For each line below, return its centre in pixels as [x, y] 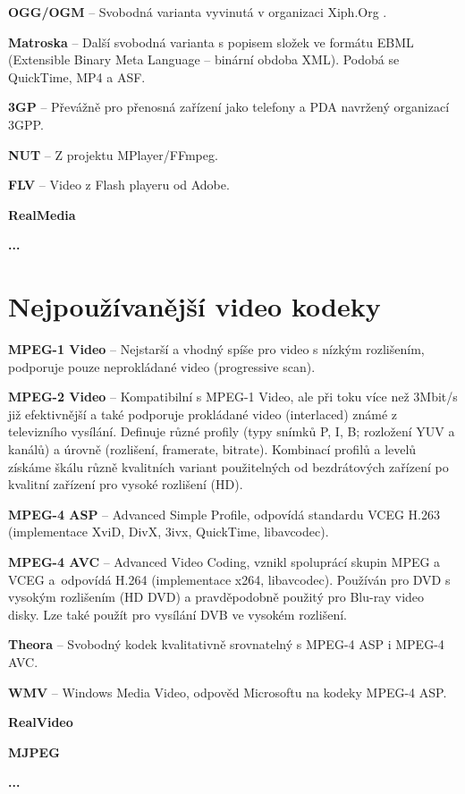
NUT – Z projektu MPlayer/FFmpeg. [113, 154]
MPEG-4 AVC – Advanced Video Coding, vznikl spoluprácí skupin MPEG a [224, 562]
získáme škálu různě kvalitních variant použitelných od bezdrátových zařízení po [228, 466]
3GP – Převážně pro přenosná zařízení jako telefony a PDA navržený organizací [229, 107]
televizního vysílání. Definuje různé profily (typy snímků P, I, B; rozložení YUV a [232, 431]
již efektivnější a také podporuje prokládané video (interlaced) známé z [203, 414]
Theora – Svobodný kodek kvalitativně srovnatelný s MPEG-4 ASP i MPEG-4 [226, 644]
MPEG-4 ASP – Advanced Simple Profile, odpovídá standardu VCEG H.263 [224, 514]
